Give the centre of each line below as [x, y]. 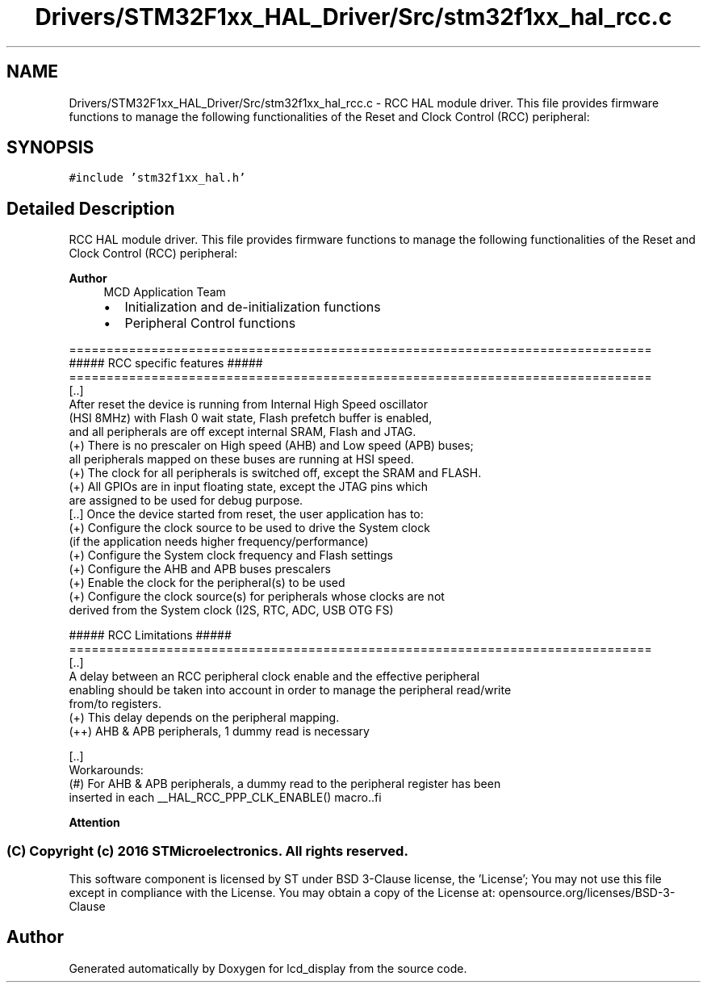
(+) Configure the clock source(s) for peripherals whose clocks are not [257, 597]
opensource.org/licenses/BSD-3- [587, 893]
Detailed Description [91, 208]
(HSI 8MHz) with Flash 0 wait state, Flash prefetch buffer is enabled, [251, 418]
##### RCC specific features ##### [166, 363]
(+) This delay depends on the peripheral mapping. [204, 718]
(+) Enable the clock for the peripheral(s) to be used [207, 583]
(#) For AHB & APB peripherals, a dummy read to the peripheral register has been [285, 784]
